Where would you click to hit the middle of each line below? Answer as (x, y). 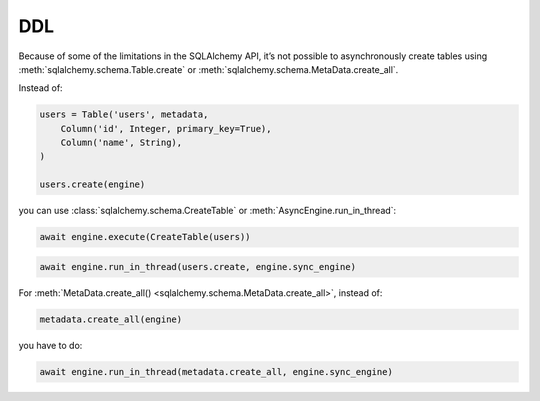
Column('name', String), (121, 143)
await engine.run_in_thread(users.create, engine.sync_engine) (198, 266)
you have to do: (50, 345)
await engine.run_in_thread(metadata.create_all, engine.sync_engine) (216, 371)
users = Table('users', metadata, (124, 114)
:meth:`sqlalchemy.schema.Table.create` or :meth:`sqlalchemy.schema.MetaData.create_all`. (208, 69)
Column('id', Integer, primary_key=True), (166, 128)
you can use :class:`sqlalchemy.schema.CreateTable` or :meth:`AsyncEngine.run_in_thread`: (207, 211)
